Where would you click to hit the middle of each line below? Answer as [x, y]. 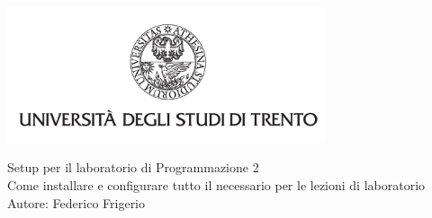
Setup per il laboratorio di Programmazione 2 [133, 167]
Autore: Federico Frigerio [76, 202]
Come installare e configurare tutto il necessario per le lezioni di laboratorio [216, 185]
